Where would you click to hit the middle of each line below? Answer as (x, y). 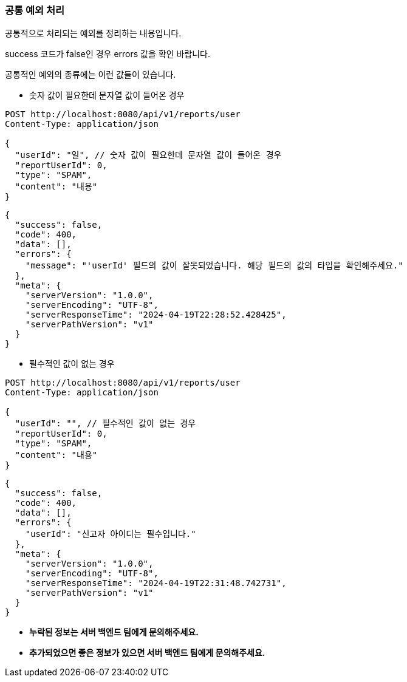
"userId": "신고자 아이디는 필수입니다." (111, 534)
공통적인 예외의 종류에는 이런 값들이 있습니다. (91, 75)
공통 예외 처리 (35, 10)
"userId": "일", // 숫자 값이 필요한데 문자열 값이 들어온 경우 (148, 155)
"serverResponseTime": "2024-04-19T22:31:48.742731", (156, 583)
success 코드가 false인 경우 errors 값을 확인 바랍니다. (108, 54)
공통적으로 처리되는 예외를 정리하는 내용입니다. (93, 33)
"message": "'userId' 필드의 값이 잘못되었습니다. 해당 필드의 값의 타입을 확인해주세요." (214, 266)
